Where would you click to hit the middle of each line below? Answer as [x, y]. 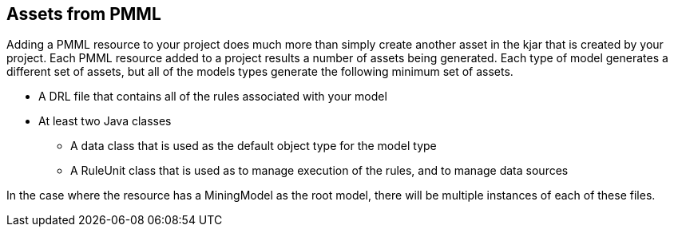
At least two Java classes [105, 121]
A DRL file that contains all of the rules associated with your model [213, 97]
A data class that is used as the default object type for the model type [254, 146]
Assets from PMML [84, 14]
